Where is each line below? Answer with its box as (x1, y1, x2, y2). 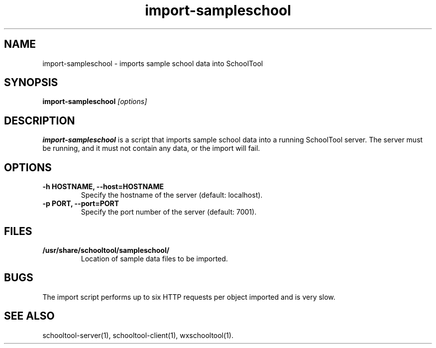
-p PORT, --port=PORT (42, 199, 119, 208)
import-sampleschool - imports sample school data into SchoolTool (42, 59, 263, 68)
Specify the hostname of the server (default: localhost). (81, 191, 263, 200)
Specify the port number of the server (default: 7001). (81, 208, 257, 217)
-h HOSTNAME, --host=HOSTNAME (42, 182, 164, 191)
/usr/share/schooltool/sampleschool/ (42, 245, 170, 254)
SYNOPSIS (4, 76, 58, 89)
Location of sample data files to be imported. (81, 254, 228, 263)
